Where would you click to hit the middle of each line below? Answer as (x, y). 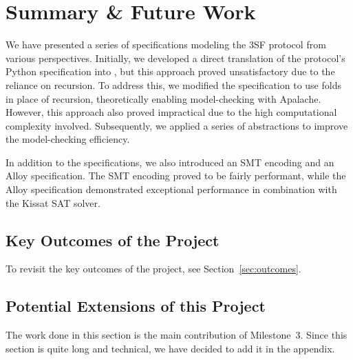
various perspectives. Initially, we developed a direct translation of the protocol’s (175, 58)
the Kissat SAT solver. (53, 202)
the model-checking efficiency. (68, 139)
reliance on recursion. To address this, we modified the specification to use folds (173, 84)
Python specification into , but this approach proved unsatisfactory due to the (170, 71)
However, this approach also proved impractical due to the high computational (171, 112)
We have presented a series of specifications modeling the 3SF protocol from (166, 44)
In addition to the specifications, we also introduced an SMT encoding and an (170, 162)
